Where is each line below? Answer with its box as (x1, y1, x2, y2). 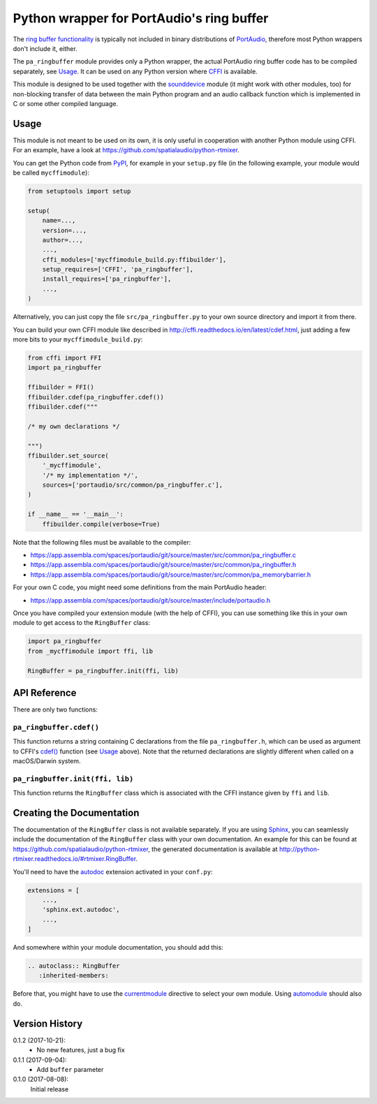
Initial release (30, 1084, 69, 1093)
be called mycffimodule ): (13, 168, 90, 177)
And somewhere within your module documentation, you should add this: (13, 943, 223, 952)
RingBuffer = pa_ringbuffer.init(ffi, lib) (27, 667, 179, 675)
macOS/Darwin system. (13, 756, 81, 765)
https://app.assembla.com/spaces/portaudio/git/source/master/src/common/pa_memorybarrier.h (30, 570, 311, 579)
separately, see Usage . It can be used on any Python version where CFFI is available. (13, 67, 258, 75)
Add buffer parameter (36, 1065, 104, 1073)
